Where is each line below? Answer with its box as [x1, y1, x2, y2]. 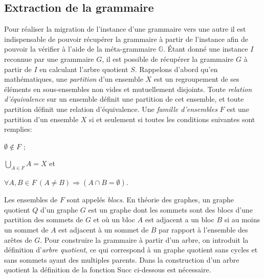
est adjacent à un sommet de [58, 224, 149, 235]
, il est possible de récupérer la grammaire [102, 53, 234, 64]
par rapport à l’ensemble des [159, 224, 248, 235]
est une [227, 103, 249, 114]
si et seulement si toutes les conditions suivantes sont [89, 113, 255, 124]
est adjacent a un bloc [145, 214, 214, 225]
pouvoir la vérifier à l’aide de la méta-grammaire [4, 43, 156, 54]
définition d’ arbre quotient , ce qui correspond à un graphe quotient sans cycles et [4, 244, 258, 255]
